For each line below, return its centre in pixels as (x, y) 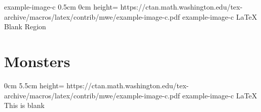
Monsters (37, 61)
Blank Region (25, 26)
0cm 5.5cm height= (34, 85)
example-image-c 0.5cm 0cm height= (61, 7)
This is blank (24, 105)
